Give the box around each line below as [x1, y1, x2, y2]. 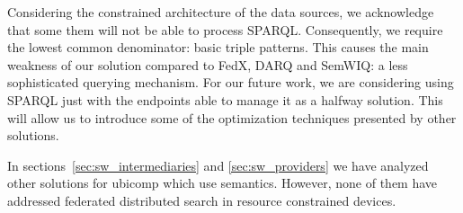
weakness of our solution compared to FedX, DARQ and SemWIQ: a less [7, 55, 408, 74]
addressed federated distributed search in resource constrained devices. [7, 191, 396, 209]
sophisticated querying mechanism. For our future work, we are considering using [7, 73, 454, 92]
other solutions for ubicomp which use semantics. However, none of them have [7, 173, 438, 192]
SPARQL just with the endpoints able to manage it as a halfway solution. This [7, 90, 443, 109]
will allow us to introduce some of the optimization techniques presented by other [7, 108, 457, 127]
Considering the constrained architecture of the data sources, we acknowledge [7, 3, 434, 21]
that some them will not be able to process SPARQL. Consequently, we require [7, 20, 443, 39]
